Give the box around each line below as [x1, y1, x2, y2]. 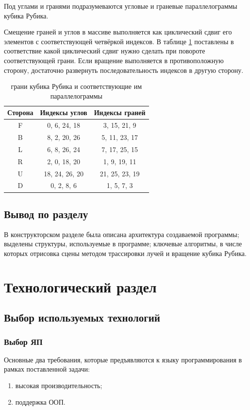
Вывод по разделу [4, 206, 88, 221]
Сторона [7, 107, 33, 118]
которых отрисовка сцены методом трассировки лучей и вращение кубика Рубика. [4, 248, 247, 258]
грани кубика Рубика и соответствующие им [11, 81, 142, 91]
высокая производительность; [15, 380, 102, 391]
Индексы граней [94, 107, 146, 118]
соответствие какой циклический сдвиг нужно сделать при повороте [4, 46, 205, 56]
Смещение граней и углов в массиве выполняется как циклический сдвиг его [4, 27, 232, 37]
